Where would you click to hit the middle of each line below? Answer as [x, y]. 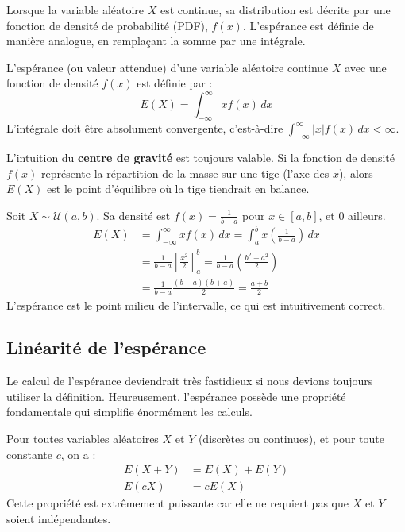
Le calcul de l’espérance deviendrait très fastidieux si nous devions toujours [190, 381]
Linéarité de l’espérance [106, 347]
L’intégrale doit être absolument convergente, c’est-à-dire [145, 128]
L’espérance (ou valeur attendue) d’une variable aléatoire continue [168, 67]
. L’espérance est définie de [308, 25]
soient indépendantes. [59, 518]
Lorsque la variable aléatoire [75, 10]
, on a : [78, 454]
